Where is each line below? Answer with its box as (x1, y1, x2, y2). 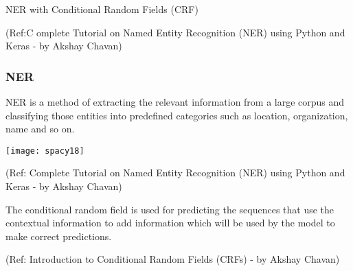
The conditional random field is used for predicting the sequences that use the (5, 202, 334, 216)
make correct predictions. (5, 228, 112, 243)
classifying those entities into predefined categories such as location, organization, (5, 108, 348, 122)
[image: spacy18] (5, 145, 84, 156)
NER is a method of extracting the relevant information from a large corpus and (5, 94, 345, 108)
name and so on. (5, 121, 75, 136)
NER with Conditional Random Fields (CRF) (5, 1, 198, 16)
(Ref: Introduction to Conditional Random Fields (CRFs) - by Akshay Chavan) (5, 252, 340, 266)
